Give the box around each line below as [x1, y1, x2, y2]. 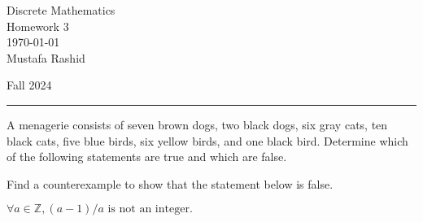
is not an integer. [107, 203, 193, 215]
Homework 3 [7, 17, 69, 34]
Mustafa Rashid [7, 49, 85, 66]
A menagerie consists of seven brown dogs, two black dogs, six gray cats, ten [7, 115, 388, 133]
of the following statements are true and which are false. [7, 148, 287, 165]
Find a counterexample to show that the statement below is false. [7, 175, 334, 192]
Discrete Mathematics [7, 2, 116, 18]
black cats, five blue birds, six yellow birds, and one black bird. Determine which [7, 132, 408, 149]
